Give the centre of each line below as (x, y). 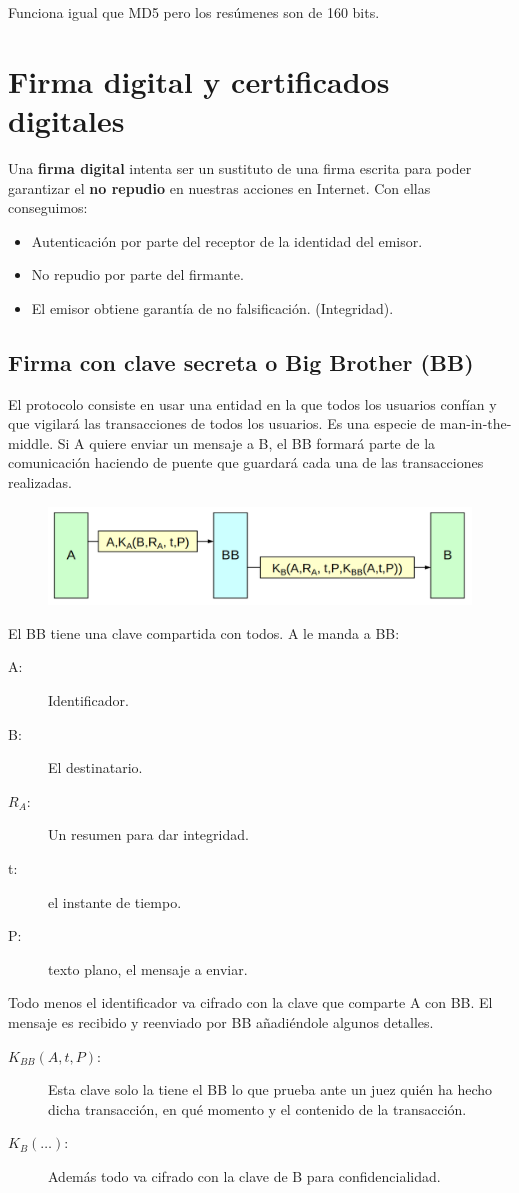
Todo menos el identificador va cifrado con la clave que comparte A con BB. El (250, 1002)
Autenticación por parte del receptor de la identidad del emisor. (227, 240)
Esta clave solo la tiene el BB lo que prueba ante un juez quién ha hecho (270, 1089)
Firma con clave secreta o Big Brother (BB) (241, 361)
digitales (66, 119)
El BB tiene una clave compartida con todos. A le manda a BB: (204, 632)
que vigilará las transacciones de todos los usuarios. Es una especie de (222, 423)
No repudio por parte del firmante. (137, 274)
